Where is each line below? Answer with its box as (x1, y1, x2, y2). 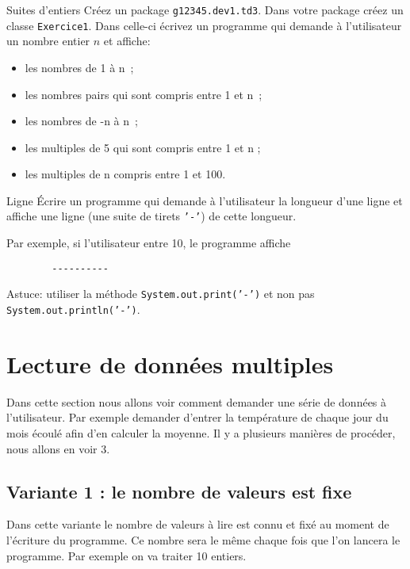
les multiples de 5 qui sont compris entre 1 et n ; (25, 139, 261, 155)
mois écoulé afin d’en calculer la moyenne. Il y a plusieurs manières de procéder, (6, 425, 396, 441)
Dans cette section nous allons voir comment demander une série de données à (6, 393, 387, 410)
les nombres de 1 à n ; (25, 59, 134, 75)
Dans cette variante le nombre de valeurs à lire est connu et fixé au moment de (6, 516, 389, 533)
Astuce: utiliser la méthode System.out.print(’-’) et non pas (6, 285, 315, 302)
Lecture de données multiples (6, 347, 334, 380)
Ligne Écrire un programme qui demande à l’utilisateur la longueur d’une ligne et (6, 192, 403, 208)
